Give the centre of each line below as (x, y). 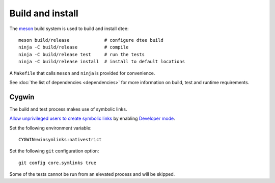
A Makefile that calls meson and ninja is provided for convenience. (82, 73)
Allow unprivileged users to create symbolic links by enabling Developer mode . (92, 119)
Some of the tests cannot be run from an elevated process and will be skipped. (92, 174)
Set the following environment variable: (50, 128)
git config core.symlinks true (58, 163)
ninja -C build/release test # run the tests (82, 54)
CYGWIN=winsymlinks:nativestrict (60, 139)
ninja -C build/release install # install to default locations (102, 62)
